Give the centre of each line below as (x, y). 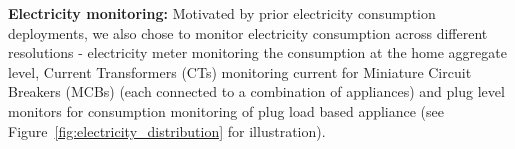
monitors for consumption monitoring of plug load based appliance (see (226, 110)
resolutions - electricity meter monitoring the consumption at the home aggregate (257, 52)
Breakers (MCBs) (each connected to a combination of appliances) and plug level (256, 91)
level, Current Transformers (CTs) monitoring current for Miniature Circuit (240, 71)
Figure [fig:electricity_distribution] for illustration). (167, 130)
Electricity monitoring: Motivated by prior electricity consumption (222, 13)
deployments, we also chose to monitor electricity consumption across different (248, 32)
